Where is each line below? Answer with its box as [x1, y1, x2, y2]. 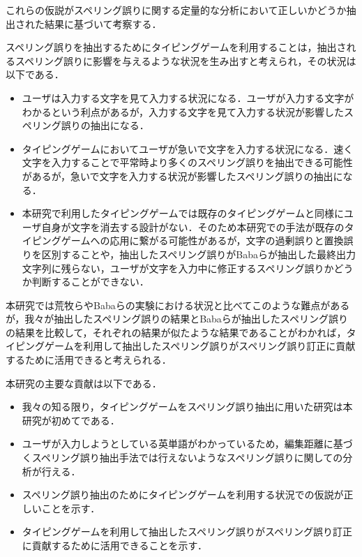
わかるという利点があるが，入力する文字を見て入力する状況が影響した [22, 104, 344, 119]
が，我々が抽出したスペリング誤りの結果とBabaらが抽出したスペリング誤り [6, 311, 348, 326]
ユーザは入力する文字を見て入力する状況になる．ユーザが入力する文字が [22, 90, 354, 105]
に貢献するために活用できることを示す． [22, 538, 207, 552]
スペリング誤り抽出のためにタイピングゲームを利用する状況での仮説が [22, 487, 344, 502]
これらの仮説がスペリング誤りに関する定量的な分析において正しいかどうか [6, 3, 347, 17]
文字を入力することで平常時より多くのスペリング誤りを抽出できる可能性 [22, 155, 353, 170]
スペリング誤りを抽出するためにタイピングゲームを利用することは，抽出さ [6, 40, 347, 54]
